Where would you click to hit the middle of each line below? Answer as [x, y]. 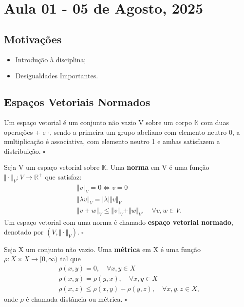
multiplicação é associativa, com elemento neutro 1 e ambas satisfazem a [112, 141]
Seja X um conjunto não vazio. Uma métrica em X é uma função [102, 249]
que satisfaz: [63, 176]
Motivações [33, 39]
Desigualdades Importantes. [57, 76]
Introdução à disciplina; [51, 59]
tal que [70, 259]
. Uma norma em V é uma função [158, 167]
